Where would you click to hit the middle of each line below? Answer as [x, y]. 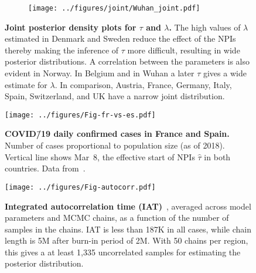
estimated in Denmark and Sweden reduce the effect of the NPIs [120, 38]
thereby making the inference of [62, 50]
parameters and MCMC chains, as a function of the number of [117, 218]
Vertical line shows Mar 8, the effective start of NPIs [100, 156]
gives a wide [225, 73]
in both [217, 156]
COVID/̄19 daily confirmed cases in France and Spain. [117, 134]
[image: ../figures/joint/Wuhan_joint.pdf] [114, 8]
